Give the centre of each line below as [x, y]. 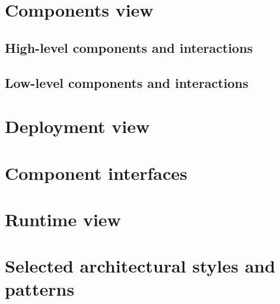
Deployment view [77, 126]
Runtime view [63, 219]
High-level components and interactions [129, 47]
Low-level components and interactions [127, 82]
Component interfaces [96, 172]
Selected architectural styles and [140, 266]
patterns [40, 289]
